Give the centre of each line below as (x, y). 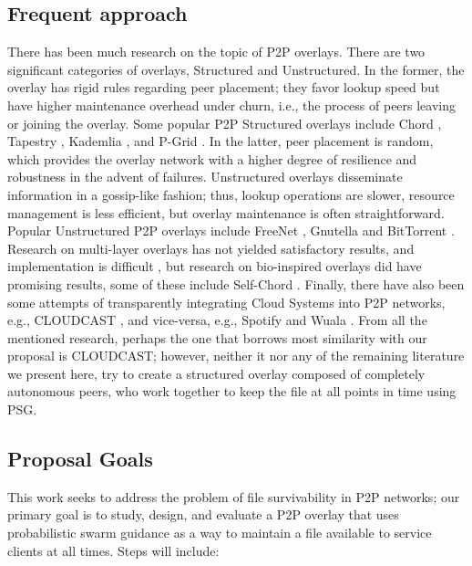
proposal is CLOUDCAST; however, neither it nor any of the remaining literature (236, 356)
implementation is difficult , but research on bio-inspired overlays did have (215, 266)
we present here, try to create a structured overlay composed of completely (216, 373)
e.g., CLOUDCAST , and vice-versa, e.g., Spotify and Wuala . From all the (217, 320)
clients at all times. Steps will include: (113, 550)
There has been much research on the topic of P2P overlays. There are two (216, 52)
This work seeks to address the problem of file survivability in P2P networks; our (234, 496)
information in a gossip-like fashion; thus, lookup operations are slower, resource (231, 194)
